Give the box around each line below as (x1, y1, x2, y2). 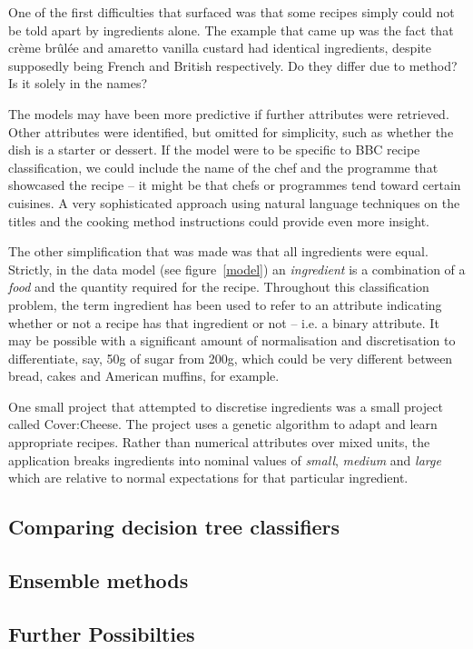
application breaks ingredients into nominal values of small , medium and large (8, 450, 441, 469)
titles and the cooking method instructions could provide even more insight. (8, 211, 430, 230)
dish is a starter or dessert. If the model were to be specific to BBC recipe (8, 140, 420, 159)
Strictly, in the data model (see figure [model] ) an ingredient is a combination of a (8, 259, 466, 278)
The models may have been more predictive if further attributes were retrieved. (8, 104, 449, 123)
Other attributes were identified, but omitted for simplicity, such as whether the (8, 122, 454, 141)
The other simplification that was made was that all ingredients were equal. (8, 242, 429, 261)
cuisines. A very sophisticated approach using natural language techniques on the (8, 193, 460, 212)
